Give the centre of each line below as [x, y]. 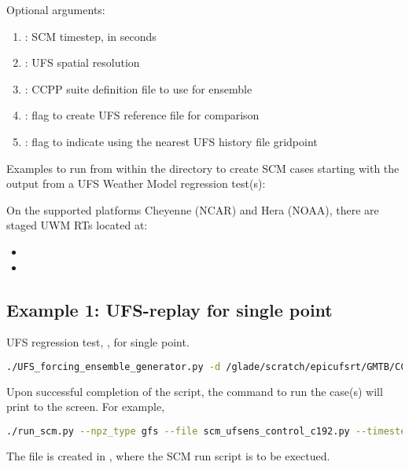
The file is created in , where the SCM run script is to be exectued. [168, 455]
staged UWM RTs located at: [77, 225]
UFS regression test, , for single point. [98, 342]
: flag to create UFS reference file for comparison [142, 115]
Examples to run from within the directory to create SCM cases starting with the [203, 168]
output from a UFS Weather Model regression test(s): [136, 183]
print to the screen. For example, [86, 407]
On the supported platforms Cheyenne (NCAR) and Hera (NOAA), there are [193, 209]
